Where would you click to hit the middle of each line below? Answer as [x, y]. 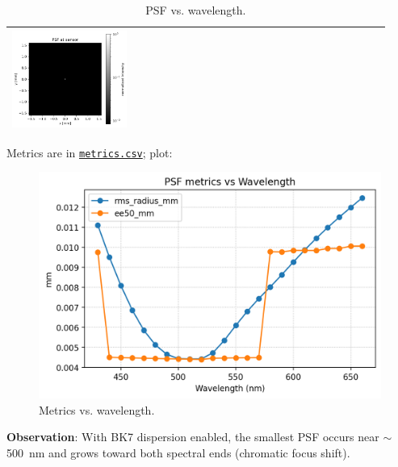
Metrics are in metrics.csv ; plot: [90, 152]
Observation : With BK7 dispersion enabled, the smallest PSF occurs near [193, 437]
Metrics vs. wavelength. [97, 409]
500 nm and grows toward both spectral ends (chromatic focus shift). [178, 452]
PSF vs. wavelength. [196, 10]
